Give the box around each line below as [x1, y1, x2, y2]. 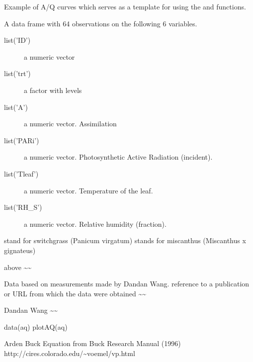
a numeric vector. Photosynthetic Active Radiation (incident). [24, 152, 213, 162]
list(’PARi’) [4, 135, 39, 145]
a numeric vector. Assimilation [24, 118, 117, 129]
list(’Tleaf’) [4, 168, 39, 179]
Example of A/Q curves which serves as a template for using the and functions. [4, 1, 246, 11]
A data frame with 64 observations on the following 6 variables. [4, 18, 197, 28]
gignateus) [4, 245, 36, 255]
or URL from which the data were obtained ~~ [4, 288, 146, 298]
